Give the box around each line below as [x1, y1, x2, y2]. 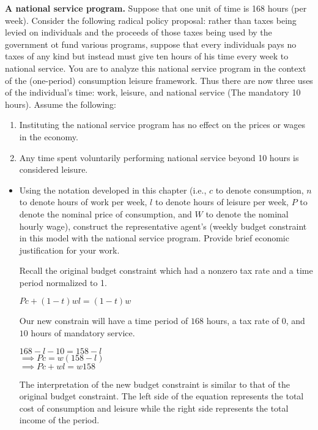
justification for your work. [19, 243, 120, 256]
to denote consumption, [215, 183, 304, 196]
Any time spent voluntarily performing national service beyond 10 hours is [19, 151, 299, 164]
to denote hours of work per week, [19, 195, 147, 208]
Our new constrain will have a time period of [19, 314, 188, 327]
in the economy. [19, 130, 78, 143]
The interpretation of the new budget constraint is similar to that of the [19, 377, 290, 390]
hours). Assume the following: [5, 97, 116, 110]
